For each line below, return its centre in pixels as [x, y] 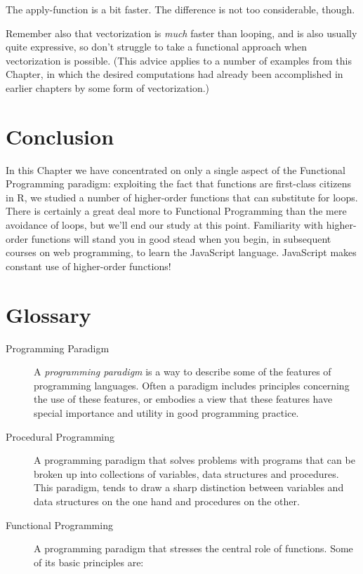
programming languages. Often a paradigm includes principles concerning [192, 385]
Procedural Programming [60, 436]
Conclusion [60, 136]
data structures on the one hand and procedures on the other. [167, 501]
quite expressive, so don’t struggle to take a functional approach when [156, 47]
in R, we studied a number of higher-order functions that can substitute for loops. [182, 197]
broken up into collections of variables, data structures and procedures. [186, 473]
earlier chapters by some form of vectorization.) [108, 87]
